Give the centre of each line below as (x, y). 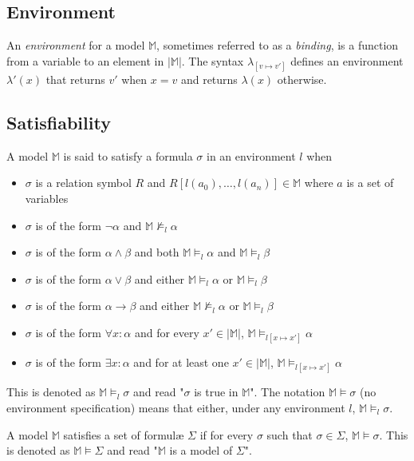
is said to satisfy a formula (128, 155)
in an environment (251, 155)
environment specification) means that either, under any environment (176, 407)
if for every (227, 434)
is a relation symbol (83, 183)
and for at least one (181, 362)
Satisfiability (59, 122)
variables (47, 198)
